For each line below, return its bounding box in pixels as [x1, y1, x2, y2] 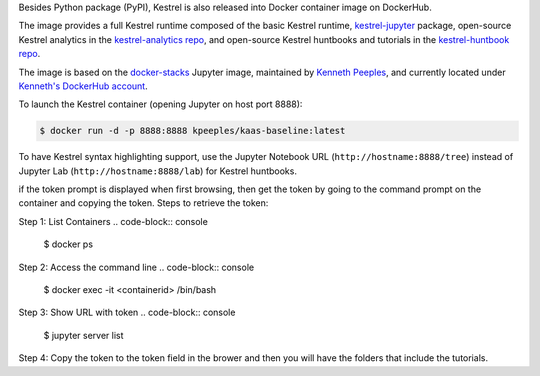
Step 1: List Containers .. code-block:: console [18, 215, 209, 227]
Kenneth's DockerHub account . [18, 80, 149, 92]
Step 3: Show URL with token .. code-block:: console [18, 306, 236, 319]
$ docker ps [43, 238, 94, 250]
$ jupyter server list [43, 329, 124, 341]
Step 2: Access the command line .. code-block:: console [18, 261, 255, 273]
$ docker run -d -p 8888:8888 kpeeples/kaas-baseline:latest [39, 125, 346, 137]
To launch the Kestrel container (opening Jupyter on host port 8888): [18, 98, 303, 110]
